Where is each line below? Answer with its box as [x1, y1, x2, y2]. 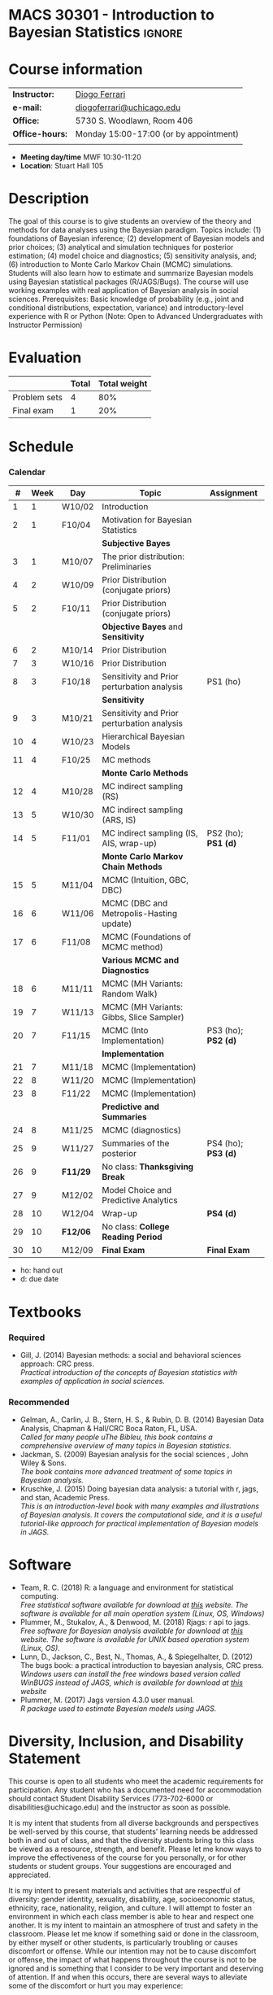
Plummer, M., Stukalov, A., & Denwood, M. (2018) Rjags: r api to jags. [19, 1617, 250, 1627]
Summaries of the [101, 1137, 170, 1149]
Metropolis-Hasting [101, 908, 177, 919]
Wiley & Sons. [19, 1458, 67, 1468]
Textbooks [8, 1303, 82, 1321]
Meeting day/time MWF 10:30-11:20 [19, 152, 141, 162]
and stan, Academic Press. [19, 1493, 110, 1503]
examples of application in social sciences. [19, 1376, 165, 1386]
